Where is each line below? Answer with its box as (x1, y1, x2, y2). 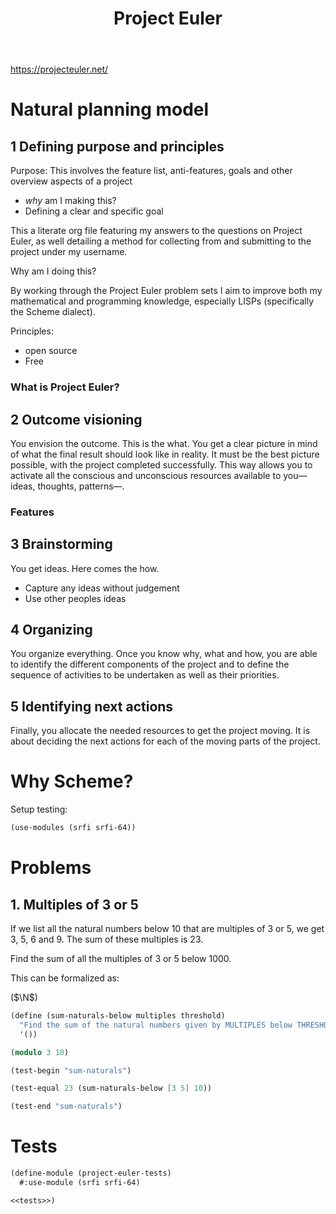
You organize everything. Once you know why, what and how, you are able (10, 648, 318, 660)
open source (24, 345, 78, 357)
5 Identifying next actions (10, 698, 174, 715)
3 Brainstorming (10, 536, 113, 553)
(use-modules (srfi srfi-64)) (10, 823, 137, 833)
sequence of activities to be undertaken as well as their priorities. (10, 669, 280, 681)
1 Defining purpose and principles (10, 138, 225, 155)
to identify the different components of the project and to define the (10, 658, 290, 671)
